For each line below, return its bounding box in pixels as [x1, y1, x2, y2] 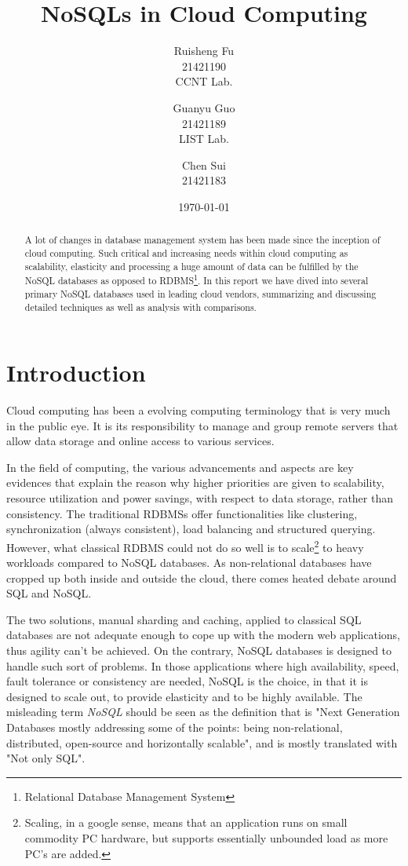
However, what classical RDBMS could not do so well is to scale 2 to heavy [6, 536, 364, 555]
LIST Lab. [179, 130, 229, 147]
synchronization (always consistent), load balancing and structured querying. [6, 521, 376, 537]
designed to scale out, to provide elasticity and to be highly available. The [6, 688, 362, 704]
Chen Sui [181, 156, 226, 173]
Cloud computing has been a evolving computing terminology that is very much [6, 402, 391, 418]
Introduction [6, 356, 146, 389]
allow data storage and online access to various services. [6, 433, 275, 449]
